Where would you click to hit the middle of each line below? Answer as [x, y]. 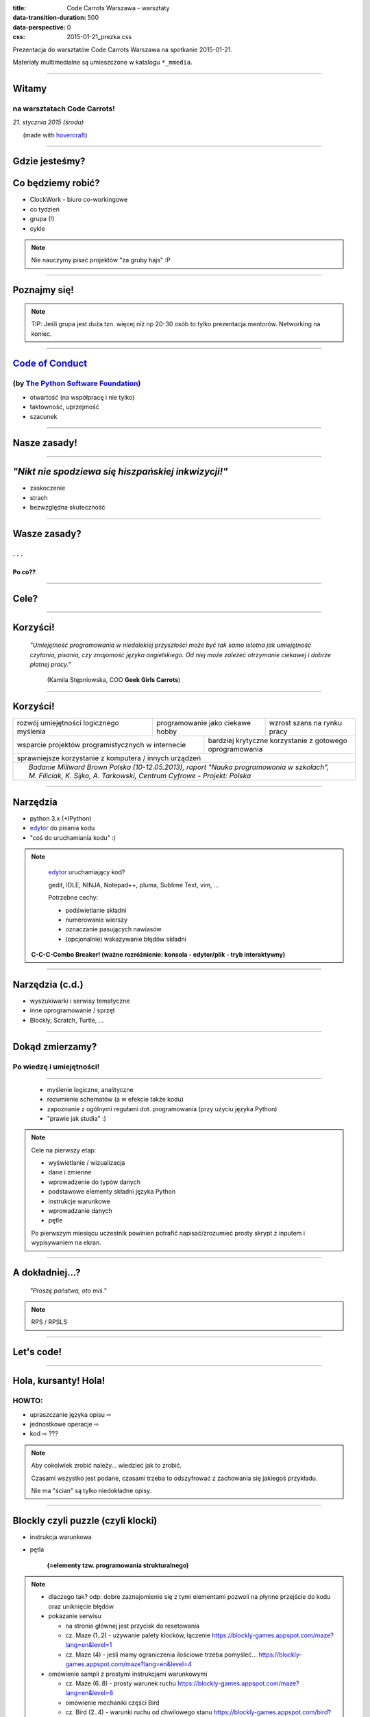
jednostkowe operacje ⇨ [64, 1424]
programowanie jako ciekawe [204, 723]
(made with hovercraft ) [56, 135]
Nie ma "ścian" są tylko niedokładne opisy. [91, 1490]
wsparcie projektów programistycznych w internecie [101, 745]
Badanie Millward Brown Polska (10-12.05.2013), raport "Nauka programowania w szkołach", [178, 767]
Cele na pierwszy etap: [64, 1150]
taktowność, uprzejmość [64, 407]
